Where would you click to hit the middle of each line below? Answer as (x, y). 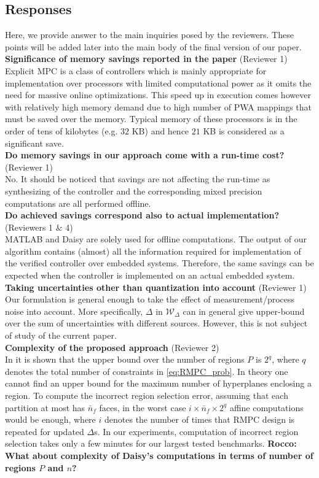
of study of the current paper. (61, 335)
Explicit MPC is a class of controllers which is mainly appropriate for (136, 70)
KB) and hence (160, 130)
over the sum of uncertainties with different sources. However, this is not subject (156, 323)
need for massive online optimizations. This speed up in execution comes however (158, 95)
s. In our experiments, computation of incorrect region (196, 431)
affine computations (266, 407)
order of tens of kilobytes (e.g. (61, 130)
